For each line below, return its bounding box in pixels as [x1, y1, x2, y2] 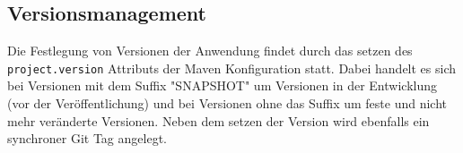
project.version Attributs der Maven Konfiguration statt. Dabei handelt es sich [7, 58, 457, 77]
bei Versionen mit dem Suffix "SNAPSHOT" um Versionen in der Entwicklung [7, 76, 437, 95]
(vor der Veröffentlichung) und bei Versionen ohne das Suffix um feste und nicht [7, 94, 448, 113]
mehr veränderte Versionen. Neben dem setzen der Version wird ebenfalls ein [7, 111, 430, 130]
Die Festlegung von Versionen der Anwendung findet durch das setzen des [7, 41, 413, 60]
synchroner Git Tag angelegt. [7, 129, 167, 148]
